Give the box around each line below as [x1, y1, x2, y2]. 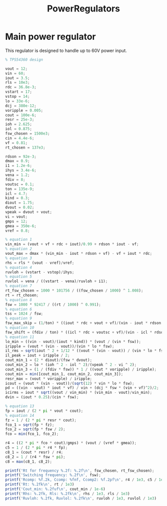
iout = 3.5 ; [5, 75, 30, 80]
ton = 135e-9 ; [5, 186, 35, 191]
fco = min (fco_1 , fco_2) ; [5, 432, 59, 437]
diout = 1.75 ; [5, 200, 35, 205]
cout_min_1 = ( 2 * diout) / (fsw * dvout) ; [5, 357, 92, 363]
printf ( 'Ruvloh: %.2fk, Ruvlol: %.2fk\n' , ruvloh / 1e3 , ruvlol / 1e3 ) [5, 496, 157, 501]
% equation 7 [5, 284, 32, 289]
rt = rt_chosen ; [5, 293, 39, 298]
